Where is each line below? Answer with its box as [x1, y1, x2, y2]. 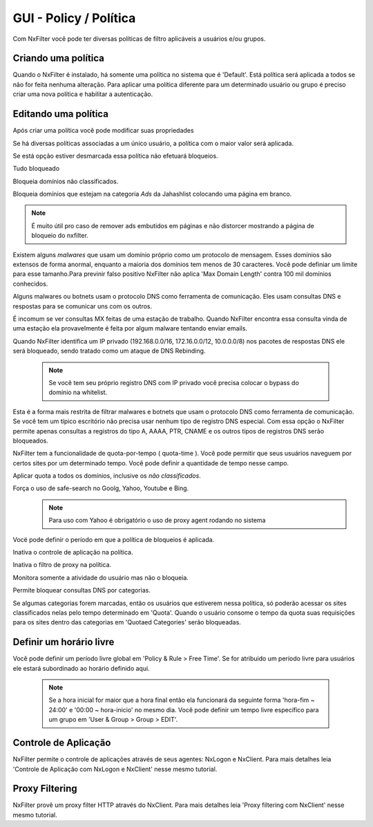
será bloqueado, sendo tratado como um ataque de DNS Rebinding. [12, 346, 206, 355]
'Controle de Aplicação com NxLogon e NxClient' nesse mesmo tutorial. [12, 765, 218, 773]
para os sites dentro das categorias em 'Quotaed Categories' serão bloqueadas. [12, 618, 241, 626]
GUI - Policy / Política [12, 10, 136, 26]
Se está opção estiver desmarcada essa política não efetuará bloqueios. [12, 151, 218, 160]
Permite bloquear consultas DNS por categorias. [12, 586, 151, 595]
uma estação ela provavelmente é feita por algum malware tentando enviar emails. [12, 324, 248, 333]
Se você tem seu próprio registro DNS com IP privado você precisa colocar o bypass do [48, 378, 300, 387]
